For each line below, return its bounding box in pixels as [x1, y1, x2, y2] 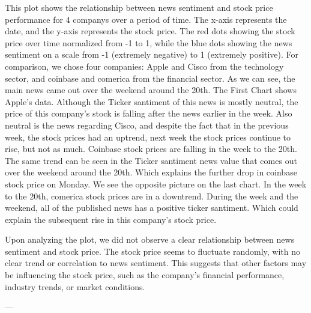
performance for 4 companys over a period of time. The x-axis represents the [5, 13, 287, 25]
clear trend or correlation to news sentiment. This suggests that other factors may [5, 257, 307, 269]
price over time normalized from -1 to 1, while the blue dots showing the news [5, 36, 292, 49]
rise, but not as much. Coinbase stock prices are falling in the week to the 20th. [5, 142, 297, 155]
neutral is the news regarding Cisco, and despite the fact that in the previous [5, 118, 289, 131]
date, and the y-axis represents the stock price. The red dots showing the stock [5, 25, 295, 37]
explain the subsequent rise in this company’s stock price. [5, 213, 217, 225]
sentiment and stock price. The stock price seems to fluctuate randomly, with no [5, 245, 301, 257]
